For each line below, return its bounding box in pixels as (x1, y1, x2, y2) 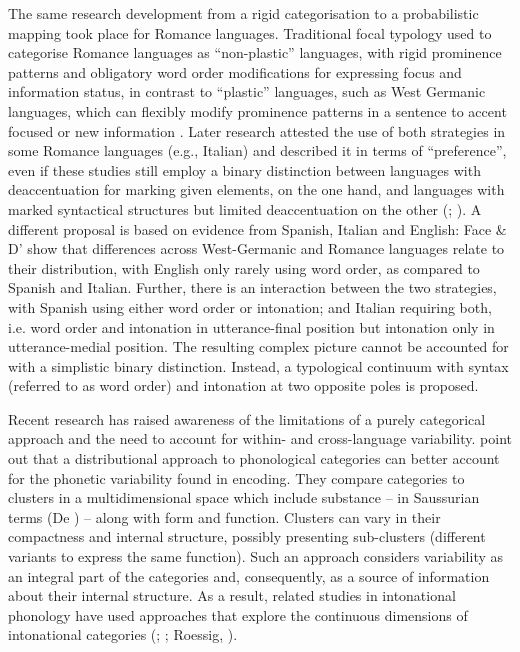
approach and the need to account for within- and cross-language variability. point (8, 428, 512, 449)
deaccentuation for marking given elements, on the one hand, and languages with (8, 179, 505, 200)
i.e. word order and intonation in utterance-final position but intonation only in (8, 316, 495, 337)
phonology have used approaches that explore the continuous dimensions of (8, 604, 468, 625)
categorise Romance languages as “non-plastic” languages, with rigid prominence (8, 42, 502, 63)
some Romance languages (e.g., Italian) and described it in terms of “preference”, (8, 140, 507, 161)
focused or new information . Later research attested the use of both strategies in (8, 120, 506, 141)
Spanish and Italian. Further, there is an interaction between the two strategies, (8, 277, 497, 298)
